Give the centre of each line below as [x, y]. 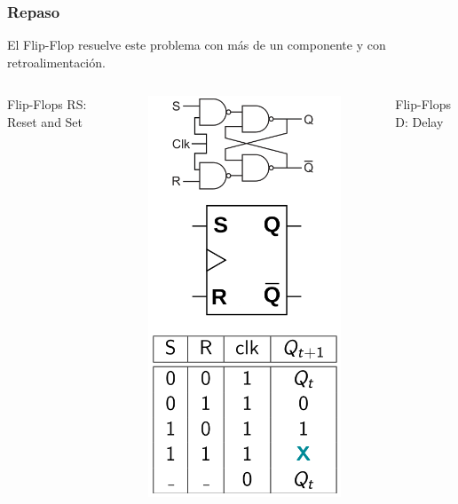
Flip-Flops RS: [47, 104]
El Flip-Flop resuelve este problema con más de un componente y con [197, 45]
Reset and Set [45, 122]
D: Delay [419, 122]
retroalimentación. [56, 62]
